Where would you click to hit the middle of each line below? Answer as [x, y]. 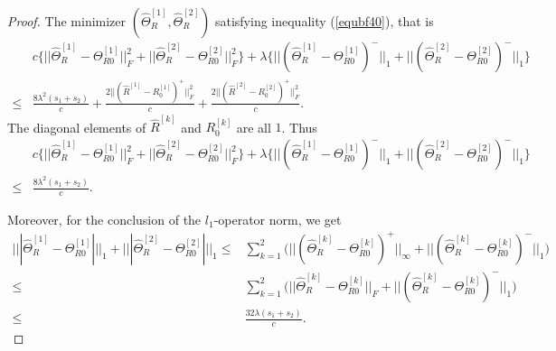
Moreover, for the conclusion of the [104, 219]
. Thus [299, 127]
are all [254, 127]
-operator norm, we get [278, 219]
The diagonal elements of [77, 127]
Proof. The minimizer [67, 21]
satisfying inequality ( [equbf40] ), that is [324, 21]
